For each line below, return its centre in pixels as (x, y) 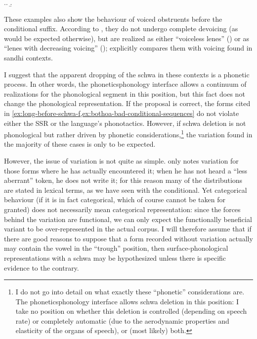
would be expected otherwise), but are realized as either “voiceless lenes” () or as (127, 38)
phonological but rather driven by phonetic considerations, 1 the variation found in (128, 134)
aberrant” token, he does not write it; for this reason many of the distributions (123, 180)
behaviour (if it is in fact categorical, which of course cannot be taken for (115, 199)
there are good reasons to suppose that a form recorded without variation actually (128, 238)
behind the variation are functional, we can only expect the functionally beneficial (128, 219)
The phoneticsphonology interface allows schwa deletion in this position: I (127, 301)
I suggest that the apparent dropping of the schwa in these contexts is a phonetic (127, 74)
